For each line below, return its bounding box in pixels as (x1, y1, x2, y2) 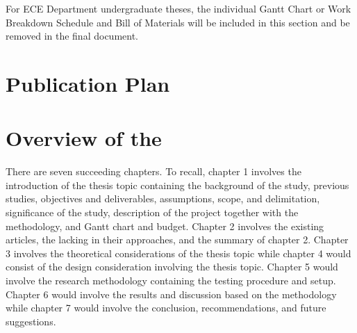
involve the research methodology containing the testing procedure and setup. (6, 273, 336, 288)
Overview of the (6, 124, 162, 152)
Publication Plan (6, 69, 170, 97)
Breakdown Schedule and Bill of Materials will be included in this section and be (6, 15, 350, 29)
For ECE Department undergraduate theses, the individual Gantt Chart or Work (6, 1, 351, 15)
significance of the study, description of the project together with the (6, 205, 299, 220)
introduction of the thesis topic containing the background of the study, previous (6, 177, 349, 192)
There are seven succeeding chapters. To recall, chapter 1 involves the (6, 164, 301, 179)
